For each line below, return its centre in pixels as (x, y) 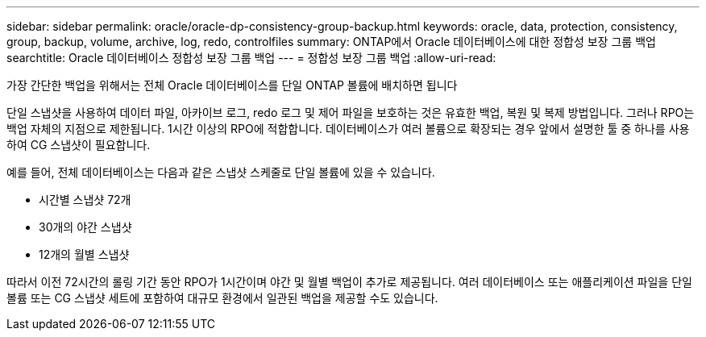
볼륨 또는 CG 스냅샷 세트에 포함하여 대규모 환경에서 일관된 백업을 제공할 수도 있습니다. (222, 298)
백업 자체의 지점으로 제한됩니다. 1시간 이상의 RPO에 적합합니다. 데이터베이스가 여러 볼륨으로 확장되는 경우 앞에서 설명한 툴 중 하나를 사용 (348, 129)
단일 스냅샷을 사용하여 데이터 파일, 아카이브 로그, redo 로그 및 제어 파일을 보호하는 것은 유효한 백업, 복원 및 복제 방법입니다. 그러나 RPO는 (351, 112)
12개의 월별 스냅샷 (84, 254)
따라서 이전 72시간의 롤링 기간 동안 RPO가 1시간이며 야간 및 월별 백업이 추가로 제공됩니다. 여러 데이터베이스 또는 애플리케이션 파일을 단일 (349, 282)
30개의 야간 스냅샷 (85, 227)
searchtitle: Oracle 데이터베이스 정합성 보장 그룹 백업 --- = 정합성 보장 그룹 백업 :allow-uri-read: (251, 58)
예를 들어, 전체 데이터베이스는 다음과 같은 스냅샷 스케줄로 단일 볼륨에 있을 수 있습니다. (221, 172)
